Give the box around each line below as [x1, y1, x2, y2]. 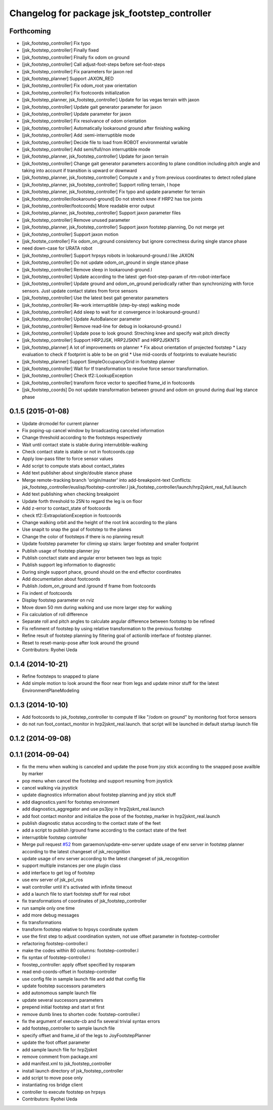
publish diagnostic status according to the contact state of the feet [22, 820, 161, 826]
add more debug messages [22, 912, 79, 918]
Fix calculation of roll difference [22, 612, 88, 618]
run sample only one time [22, 905, 75, 911]
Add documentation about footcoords [22, 576, 101, 582]
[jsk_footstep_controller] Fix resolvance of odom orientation [22, 118, 147, 124]
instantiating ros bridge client [22, 1082, 83, 1088]
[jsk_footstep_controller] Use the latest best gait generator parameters [22, 295, 169, 301]
